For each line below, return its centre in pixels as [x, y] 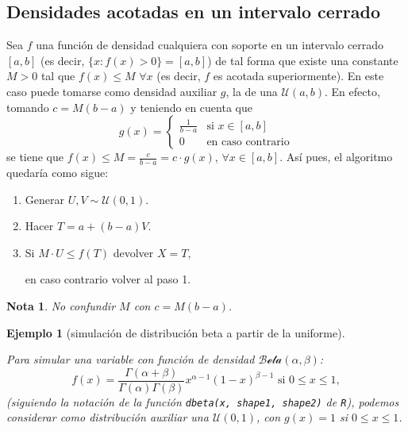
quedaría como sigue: [58, 172]
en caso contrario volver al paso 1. [108, 279]
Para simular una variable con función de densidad [131, 359]
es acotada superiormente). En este [298, 76]
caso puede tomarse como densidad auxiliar [112, 91]
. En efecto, [352, 91]
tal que [58, 76]
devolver [133, 252]
